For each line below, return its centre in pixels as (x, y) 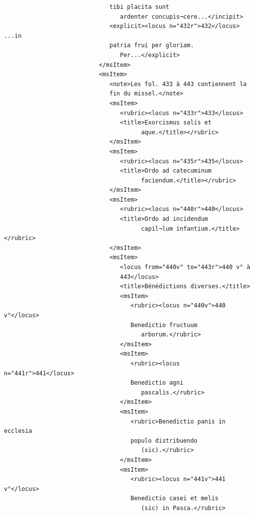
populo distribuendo (164, 440)
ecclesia (18, 431)
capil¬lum (157, 228)
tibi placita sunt (139, 7)
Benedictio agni (157, 383)
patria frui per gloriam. (152, 45)
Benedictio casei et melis (174, 499)
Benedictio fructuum (164, 325)
